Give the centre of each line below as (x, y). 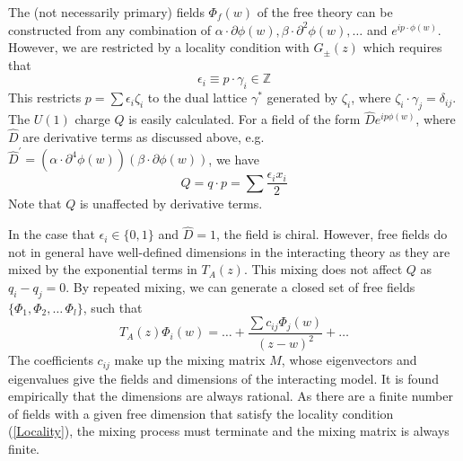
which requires (402, 47)
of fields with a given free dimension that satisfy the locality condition (201, 413)
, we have (234, 159)
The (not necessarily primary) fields (106, 12)
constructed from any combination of (110, 29)
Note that (35, 204)
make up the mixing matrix (190, 360)
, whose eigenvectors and (349, 360)
